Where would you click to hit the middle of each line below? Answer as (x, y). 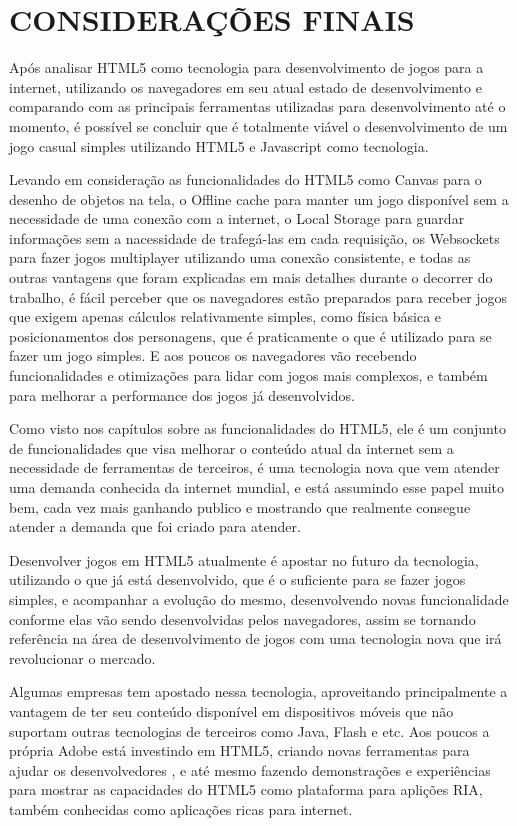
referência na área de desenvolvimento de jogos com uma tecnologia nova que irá (255, 638)
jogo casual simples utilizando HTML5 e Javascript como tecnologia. (219, 145)
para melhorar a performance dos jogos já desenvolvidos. (182, 394)
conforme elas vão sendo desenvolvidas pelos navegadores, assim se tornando (242, 618)
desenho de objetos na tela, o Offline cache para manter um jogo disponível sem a (259, 198)
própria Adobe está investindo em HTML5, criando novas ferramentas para (239, 750)
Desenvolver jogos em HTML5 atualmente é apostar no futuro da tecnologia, (244, 559)
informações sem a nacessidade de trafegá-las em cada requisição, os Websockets (254, 237)
